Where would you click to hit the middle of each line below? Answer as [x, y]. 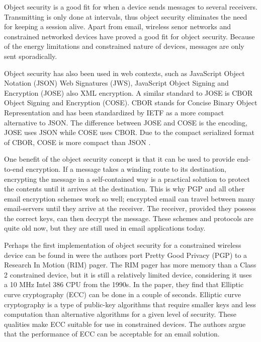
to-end [14, 168]
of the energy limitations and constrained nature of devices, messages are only [124, 46]
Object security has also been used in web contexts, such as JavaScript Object [124, 73]
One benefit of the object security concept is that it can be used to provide [119, 159]
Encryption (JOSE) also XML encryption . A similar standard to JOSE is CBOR [128, 92]
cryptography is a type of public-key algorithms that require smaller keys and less [130, 304]
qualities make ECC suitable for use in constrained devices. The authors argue [125, 324]
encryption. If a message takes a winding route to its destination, [126, 168]
